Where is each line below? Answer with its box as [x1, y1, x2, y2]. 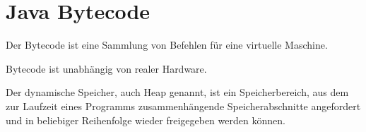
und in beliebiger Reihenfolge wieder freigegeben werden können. [6, 112, 285, 127]
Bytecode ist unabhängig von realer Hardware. [6, 61, 207, 76]
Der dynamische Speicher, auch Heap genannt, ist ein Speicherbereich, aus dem [6, 85, 349, 100]
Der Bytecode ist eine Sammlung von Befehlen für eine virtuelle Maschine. [6, 37, 328, 52]
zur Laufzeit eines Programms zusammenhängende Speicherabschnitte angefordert [6, 98, 361, 113]
